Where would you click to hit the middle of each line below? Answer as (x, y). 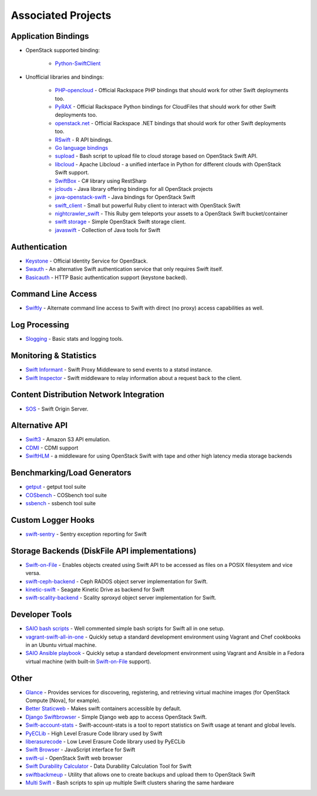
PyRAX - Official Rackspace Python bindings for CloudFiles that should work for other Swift (165, 107)
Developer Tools (41, 615)
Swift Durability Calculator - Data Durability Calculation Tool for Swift (109, 766)
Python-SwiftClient (78, 63)
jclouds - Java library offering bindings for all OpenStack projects (134, 189)
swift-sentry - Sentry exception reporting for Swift (86, 534)
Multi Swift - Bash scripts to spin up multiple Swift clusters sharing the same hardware (130, 782)
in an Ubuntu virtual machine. (61, 645)
